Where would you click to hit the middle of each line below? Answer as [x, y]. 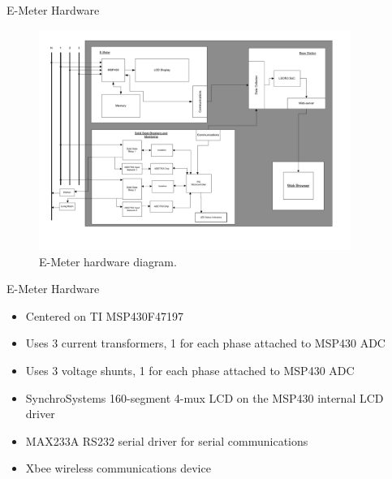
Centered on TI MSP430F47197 [104, 315]
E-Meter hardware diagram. [108, 261]
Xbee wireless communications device [118, 468]
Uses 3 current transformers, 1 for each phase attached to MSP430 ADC [205, 343]
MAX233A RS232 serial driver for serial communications [167, 440]
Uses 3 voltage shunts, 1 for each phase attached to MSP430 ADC [190, 371]
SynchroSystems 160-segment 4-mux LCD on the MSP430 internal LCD [205, 397]
